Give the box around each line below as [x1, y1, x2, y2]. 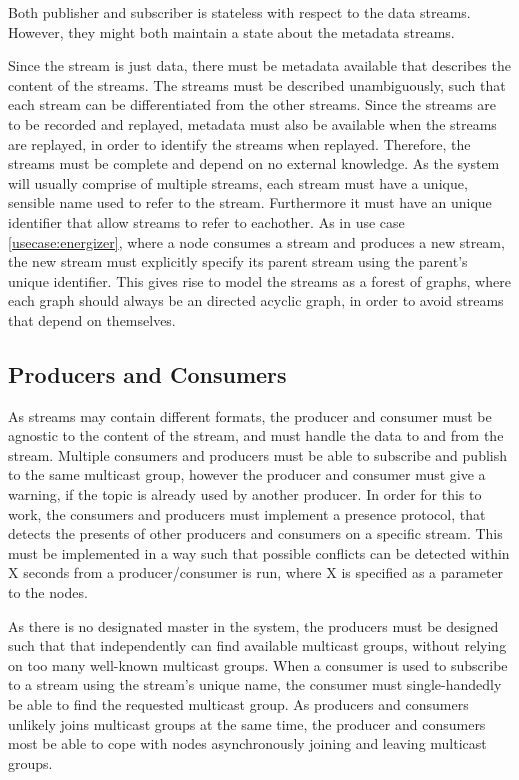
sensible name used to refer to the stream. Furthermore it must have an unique [8, 192, 492, 213]
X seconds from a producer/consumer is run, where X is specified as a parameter [8, 562, 504, 583]
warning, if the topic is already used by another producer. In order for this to [8, 484, 482, 505]
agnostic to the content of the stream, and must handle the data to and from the [8, 425, 504, 446]
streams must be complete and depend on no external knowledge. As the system [8, 153, 500, 174]
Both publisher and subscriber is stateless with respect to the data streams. [8, 2, 471, 22]
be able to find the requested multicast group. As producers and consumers [8, 694, 469, 715]
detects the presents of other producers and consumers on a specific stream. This [8, 523, 503, 544]
